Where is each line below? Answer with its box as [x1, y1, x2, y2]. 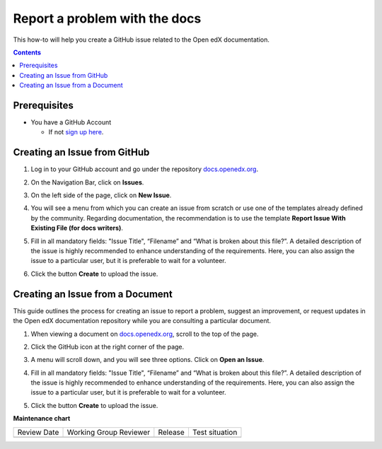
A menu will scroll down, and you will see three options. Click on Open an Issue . [30, 356, 265, 364]
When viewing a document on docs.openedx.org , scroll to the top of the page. [30, 330, 259, 338]
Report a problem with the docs [13, 11, 202, 26]
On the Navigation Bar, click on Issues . [30, 177, 144, 187]
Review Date [17, 427, 59, 437]
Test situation [192, 427, 238, 437]
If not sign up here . [48, 128, 104, 136]
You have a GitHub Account [30, 118, 112, 127]
